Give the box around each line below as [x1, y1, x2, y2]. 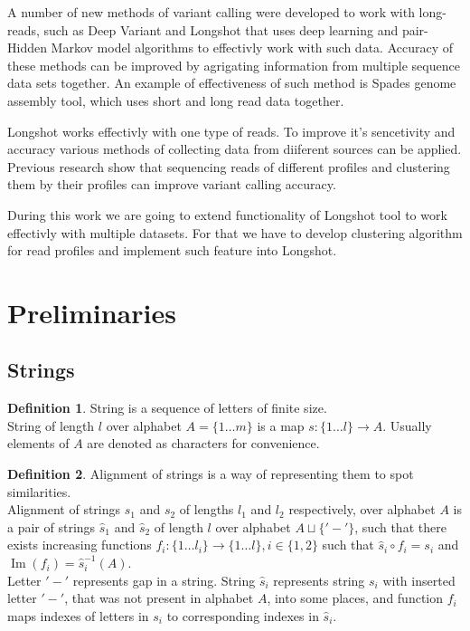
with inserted [382, 570, 456, 589]
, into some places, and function [267, 588, 444, 607]
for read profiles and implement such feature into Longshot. [7, 241, 337, 260]
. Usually [382, 416, 432, 435]
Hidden [7, 38, 47, 57]
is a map [257, 416, 305, 435]
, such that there [354, 517, 446, 536]
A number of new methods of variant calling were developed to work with [7, 3, 415, 21]
